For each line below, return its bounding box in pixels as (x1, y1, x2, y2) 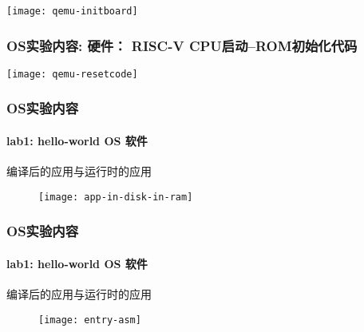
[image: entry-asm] (38, 314, 141, 326)
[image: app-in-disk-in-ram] (38, 191, 193, 203)
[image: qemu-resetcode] (6, 68, 138, 80)
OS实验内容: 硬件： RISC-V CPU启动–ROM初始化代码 (6, 35, 358, 55)
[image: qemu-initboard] (6, 6, 138, 17)
